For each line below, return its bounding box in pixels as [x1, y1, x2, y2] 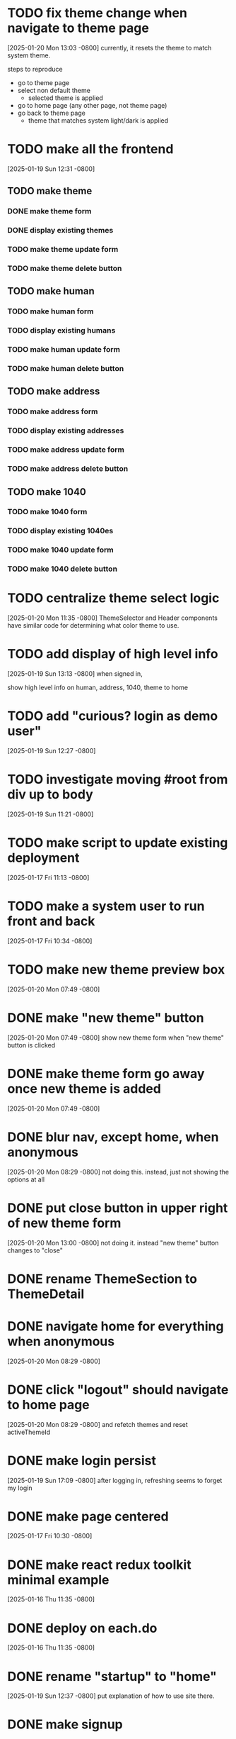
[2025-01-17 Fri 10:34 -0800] [7, 936, 93, 945]
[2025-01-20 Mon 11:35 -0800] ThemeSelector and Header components [7, 613, 218, 622]
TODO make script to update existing [7, 835, 228, 851]
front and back [7, 913, 95, 930]
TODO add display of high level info [7, 646, 218, 662]
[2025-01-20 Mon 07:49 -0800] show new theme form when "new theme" [7, 1033, 225, 1042]
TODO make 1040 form [7, 507, 88, 517]
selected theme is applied [28, 94, 104, 102]
